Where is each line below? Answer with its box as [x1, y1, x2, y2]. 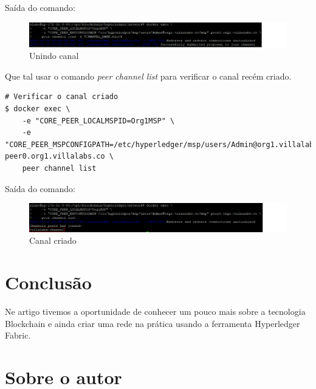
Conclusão [5, 270, 92, 295]
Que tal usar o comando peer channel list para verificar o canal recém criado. [5, 69, 292, 82]
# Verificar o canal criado [5, 92, 118, 102]
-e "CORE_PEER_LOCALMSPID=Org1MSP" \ [22, 116, 175, 125]
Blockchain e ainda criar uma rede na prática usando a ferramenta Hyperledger [5, 317, 300, 329]
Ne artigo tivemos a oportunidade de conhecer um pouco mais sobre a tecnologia [5, 305, 306, 318]
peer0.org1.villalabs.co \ [5, 152, 114, 161]
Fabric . [5, 329, 31, 342]
